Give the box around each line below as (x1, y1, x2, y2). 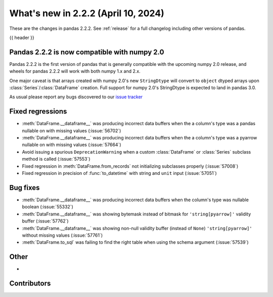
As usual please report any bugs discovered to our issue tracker (9, 94, 143, 100)
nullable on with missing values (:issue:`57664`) (22, 142, 121, 148)
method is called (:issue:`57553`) (22, 156, 90, 162)
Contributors (9, 279, 51, 288)
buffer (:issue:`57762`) (22, 218, 69, 224)
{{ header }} (9, 34, 35, 41)
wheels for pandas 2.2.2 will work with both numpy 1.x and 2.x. (9, 68, 141, 75)
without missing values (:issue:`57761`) (22, 232, 103, 238)
